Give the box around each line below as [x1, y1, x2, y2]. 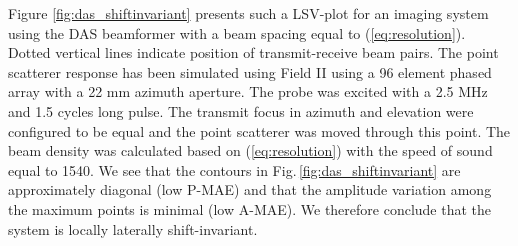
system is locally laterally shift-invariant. [8, 218, 258, 239]
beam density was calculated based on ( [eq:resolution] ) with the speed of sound [8, 140, 493, 161]
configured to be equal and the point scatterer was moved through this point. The [8, 120, 511, 141]
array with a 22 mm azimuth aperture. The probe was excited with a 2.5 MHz [8, 81, 488, 102]
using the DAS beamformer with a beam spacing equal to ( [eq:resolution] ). [8, 22, 466, 43]
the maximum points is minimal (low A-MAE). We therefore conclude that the [8, 198, 492, 219]
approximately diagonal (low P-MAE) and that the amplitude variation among [8, 179, 492, 200]
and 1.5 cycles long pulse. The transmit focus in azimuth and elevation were [8, 100, 474, 121]
